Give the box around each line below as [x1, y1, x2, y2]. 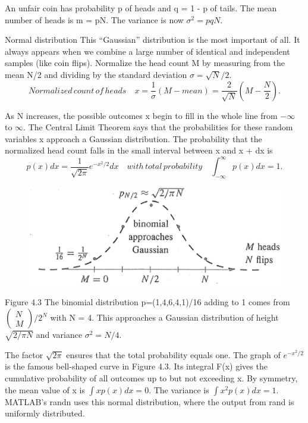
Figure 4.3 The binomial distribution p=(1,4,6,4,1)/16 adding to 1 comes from [5, 296, 290, 308]
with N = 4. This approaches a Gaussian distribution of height [50, 311, 279, 324]
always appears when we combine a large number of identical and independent [5, 45, 290, 57]
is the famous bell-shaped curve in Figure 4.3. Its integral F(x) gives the [5, 360, 268, 372]
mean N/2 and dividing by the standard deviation [5, 68, 187, 80]
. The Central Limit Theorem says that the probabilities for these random [23, 121, 293, 133]
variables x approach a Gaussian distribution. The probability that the [5, 132, 262, 145]
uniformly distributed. [5, 407, 85, 419]
